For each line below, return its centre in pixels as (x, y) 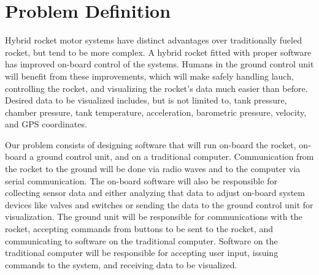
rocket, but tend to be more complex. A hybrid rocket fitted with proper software (158, 52)
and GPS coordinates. (46, 124)
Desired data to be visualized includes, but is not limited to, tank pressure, (146, 100)
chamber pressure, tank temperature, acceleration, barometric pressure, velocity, (156, 112)
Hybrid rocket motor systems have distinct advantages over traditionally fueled (153, 40)
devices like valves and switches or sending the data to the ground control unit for (159, 204)
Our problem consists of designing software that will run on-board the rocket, (151, 144)
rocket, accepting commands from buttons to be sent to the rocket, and (139, 229)
